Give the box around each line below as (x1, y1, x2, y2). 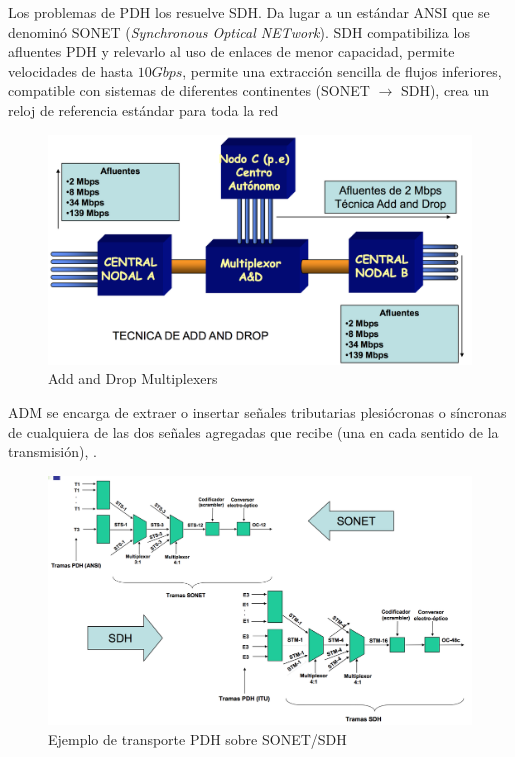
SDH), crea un (400, 80, 490, 101)
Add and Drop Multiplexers (48, 368, 218, 389)
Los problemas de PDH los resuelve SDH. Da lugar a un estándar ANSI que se (8, 2, 490, 22)
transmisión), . (8, 441, 97, 462)
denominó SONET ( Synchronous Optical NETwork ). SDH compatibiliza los (8, 21, 470, 42)
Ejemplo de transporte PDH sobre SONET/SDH (48, 729, 347, 750)
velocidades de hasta (8, 60, 133, 81)
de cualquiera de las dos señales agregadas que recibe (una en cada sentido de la (8, 421, 499, 442)
